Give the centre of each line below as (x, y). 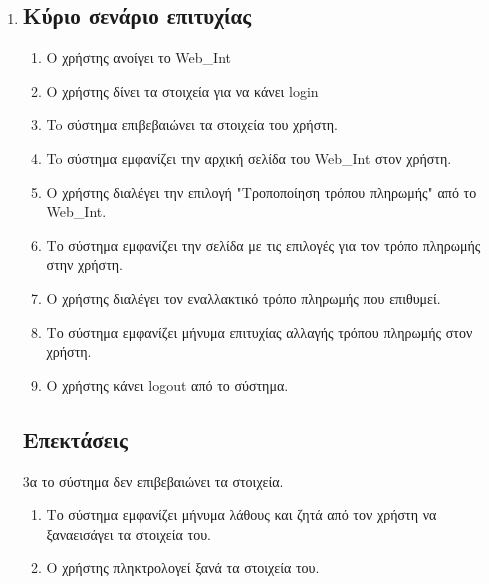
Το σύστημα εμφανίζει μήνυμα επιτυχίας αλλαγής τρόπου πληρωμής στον (259, 331)
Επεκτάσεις (75, 438)
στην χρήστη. (84, 264)
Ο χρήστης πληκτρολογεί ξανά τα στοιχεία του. (183, 567)
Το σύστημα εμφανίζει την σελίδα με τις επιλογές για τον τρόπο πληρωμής (263, 244)
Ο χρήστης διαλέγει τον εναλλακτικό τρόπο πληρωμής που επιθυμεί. (243, 297)
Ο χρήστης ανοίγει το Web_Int (138, 57)
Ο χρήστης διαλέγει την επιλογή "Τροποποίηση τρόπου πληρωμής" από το (261, 191)
